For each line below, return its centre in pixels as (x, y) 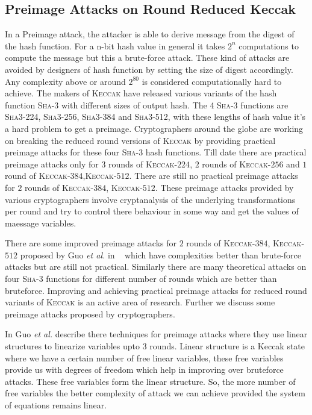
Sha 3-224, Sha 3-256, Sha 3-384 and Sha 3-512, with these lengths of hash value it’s (155, 117)
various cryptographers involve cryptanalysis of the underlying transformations (150, 199)
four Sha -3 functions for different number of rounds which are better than (141, 279)
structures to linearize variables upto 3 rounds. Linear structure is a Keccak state (155, 346)
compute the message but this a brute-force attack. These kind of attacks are (147, 58)
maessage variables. (41, 223)
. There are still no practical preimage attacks (214, 176)
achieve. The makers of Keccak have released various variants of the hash (141, 93)
